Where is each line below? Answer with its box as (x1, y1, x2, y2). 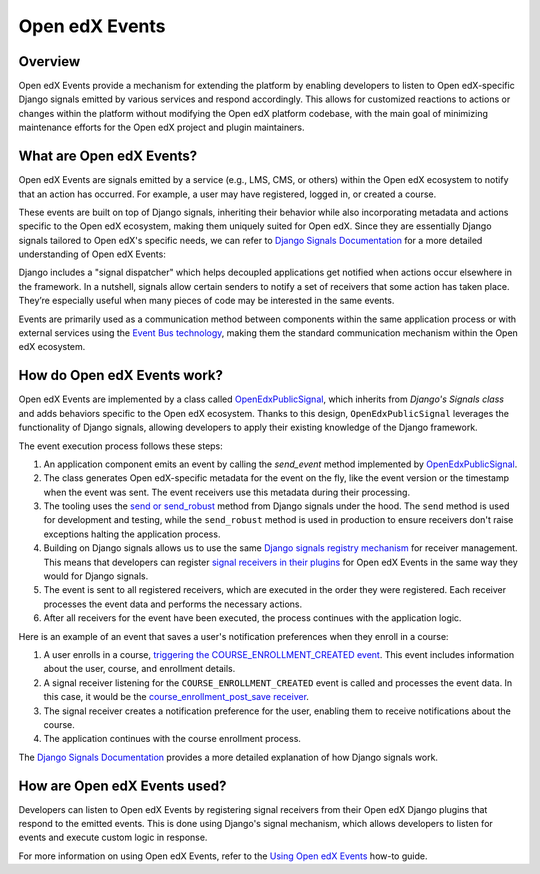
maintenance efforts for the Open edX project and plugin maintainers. (18, 121, 305, 134)
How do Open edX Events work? (18, 367, 224, 384)
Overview (18, 53, 81, 70)
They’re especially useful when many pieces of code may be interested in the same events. (18, 295, 395, 307)
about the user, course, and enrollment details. (43, 663, 236, 675)
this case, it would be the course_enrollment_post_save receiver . (43, 691, 310, 703)
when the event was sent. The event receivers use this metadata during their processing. (43, 486, 410, 498)
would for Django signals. (43, 570, 149, 582)
